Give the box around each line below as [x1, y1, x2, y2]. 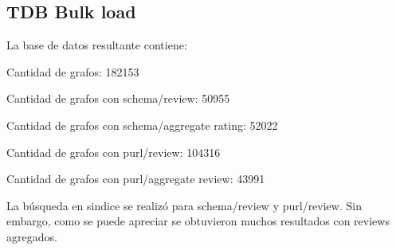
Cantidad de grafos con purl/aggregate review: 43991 [6, 170, 265, 187]
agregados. [6, 228, 57, 244]
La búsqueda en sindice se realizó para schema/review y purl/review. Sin [6, 197, 362, 213]
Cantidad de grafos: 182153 [6, 63, 139, 80]
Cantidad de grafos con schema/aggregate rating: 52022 [6, 116, 278, 133]
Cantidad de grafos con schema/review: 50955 [6, 90, 230, 107]
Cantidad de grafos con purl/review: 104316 [6, 143, 221, 160]
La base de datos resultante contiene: [6, 37, 187, 53]
